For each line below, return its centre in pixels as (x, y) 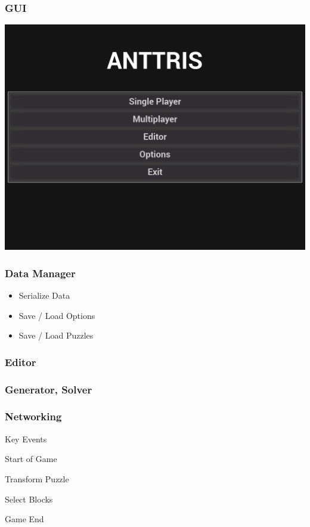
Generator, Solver (49, 389)
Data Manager (40, 273)
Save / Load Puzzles (56, 335)
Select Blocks (29, 499)
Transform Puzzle (37, 478)
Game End (24, 519)
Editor (21, 362)
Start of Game (31, 459)
